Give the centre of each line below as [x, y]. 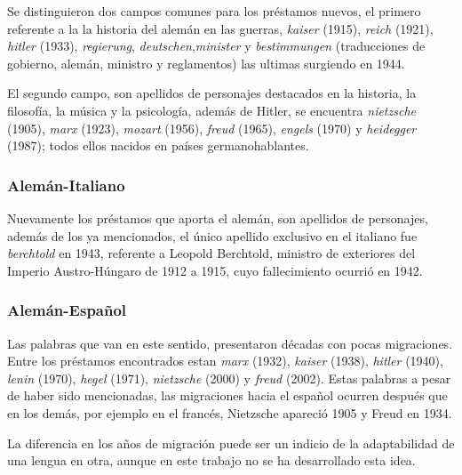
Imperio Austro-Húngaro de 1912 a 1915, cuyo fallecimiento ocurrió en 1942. [215, 270]
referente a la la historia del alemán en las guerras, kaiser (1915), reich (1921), [220, 28]
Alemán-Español [67, 310]
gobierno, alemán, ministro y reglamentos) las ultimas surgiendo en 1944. [206, 63]
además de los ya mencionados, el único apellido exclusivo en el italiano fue [212, 235]
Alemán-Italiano [66, 185]
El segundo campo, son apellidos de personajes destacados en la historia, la [212, 93]
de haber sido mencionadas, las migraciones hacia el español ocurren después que [227, 395]
